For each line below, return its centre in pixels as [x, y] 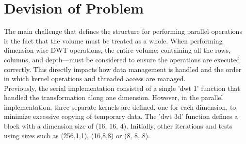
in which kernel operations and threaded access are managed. [95, 79]
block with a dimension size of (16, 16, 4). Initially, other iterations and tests [118, 126]
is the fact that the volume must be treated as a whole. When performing [113, 40]
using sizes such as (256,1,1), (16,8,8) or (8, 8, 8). [77, 135]
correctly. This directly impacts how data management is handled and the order [123, 69]
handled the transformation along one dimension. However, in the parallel [114, 97]
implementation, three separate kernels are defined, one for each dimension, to [120, 107]
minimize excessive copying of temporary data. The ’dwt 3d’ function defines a [121, 116]
